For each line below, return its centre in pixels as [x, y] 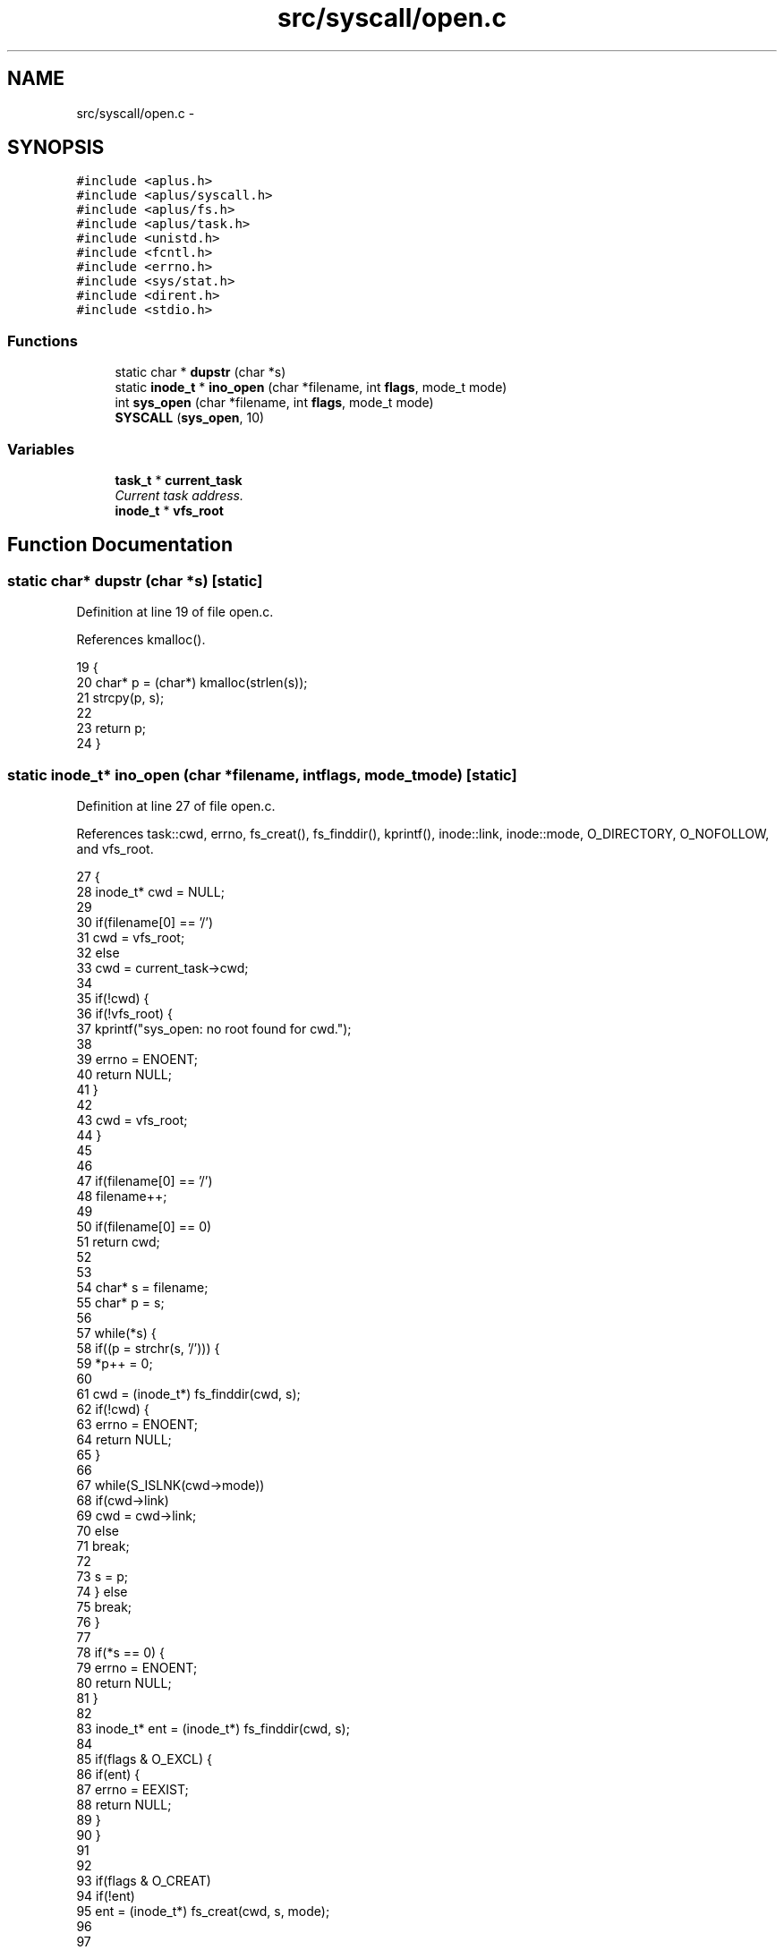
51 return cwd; [118, 1241]
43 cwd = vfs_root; [132, 1120]
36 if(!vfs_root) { [124, 1013]
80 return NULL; [124, 1682]
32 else [98, 952]
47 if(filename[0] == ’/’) [145, 1180]
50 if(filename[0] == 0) [144, 1226]
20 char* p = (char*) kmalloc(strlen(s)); [192, 683]
